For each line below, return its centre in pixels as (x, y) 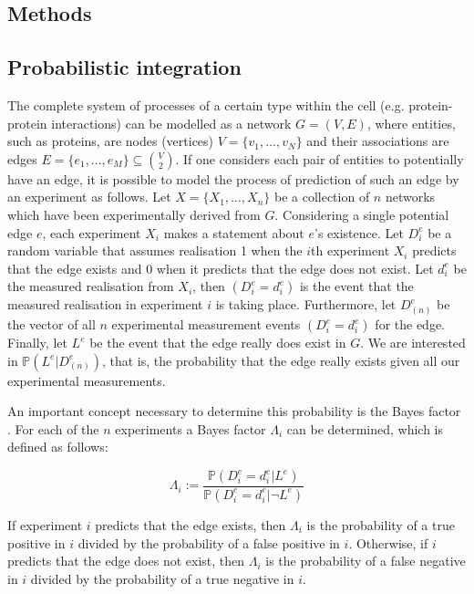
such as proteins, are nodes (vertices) (111, 141)
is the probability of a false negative (366, 561)
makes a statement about (234, 232)
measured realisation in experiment (105, 304)
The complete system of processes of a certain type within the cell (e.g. (206, 104)
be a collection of (322, 197)
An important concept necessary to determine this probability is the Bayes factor (234, 411)
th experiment (350, 250)
